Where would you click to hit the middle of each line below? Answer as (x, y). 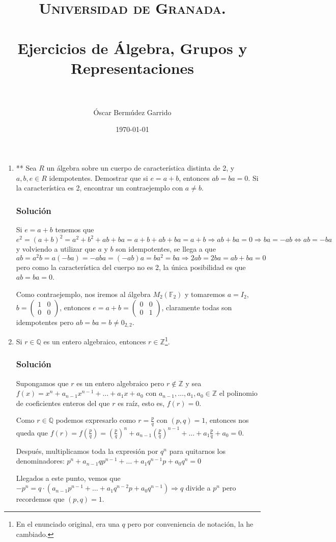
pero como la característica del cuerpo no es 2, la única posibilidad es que (131, 267)
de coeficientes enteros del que (63, 403)
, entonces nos (227, 420)
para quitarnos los (197, 451)
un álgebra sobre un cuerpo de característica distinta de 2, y (141, 168)
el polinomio (238, 393)
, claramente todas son (197, 307)
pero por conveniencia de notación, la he (190, 524)
